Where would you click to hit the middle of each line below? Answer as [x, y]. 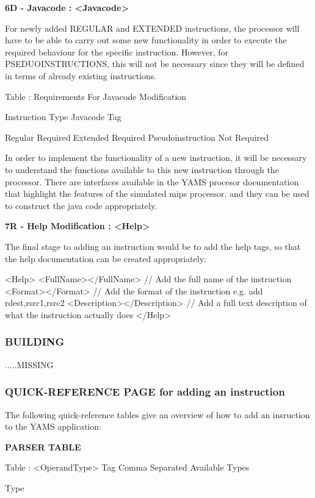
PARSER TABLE [43, 446]
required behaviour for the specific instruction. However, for [117, 52]
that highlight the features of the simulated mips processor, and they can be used [157, 194]
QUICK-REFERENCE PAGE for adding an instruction [145, 392]
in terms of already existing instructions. [81, 75]
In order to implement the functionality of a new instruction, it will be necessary [156, 158]
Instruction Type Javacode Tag [63, 117]
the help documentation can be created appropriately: [106, 258]
